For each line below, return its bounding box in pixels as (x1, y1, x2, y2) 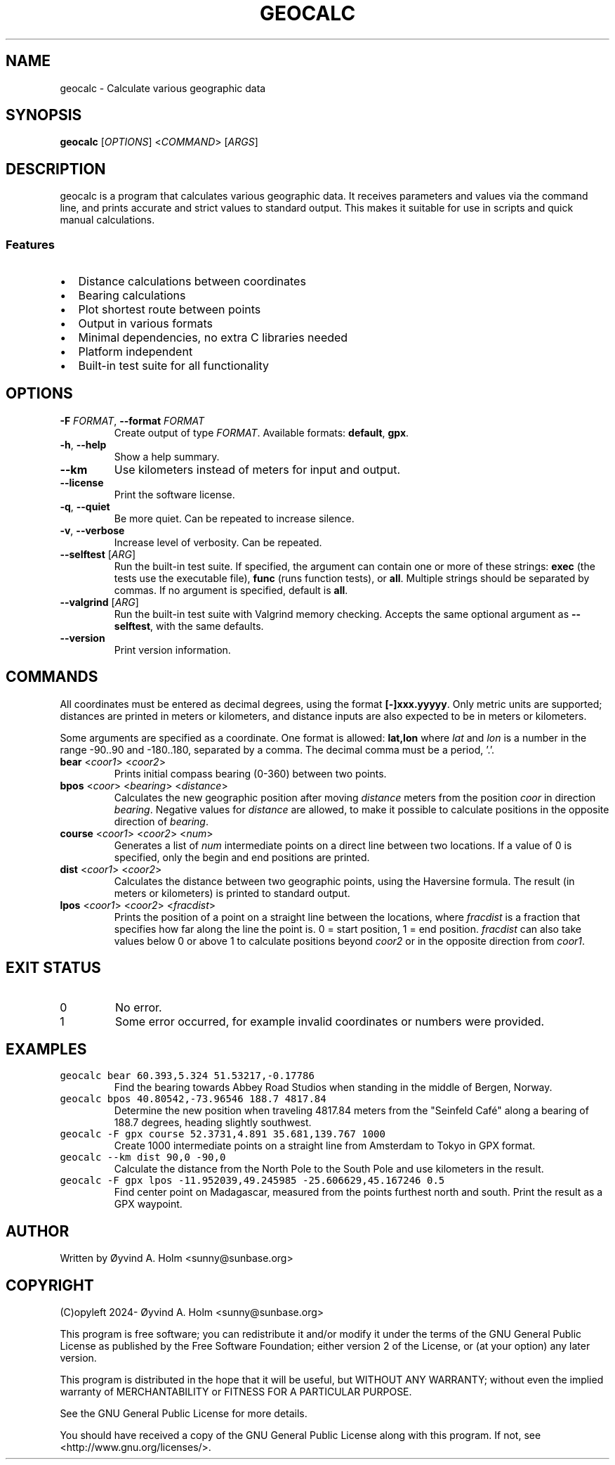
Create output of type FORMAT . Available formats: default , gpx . (114, 426, 409, 439)
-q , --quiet (60, 500, 110, 512)
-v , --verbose (60, 524, 125, 536)
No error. (114, 1000, 162, 1014)
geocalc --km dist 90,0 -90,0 (60, 1151, 226, 1163)
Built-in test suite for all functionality (78, 359, 270, 373)
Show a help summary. (114, 450, 220, 463)
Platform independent (78, 344, 193, 359)
